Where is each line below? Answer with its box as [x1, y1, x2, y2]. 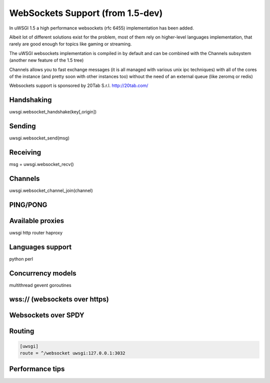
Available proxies [9, 216, 64, 225]
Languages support [9, 242, 72, 251]
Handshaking [9, 95, 52, 104]
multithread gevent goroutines [9, 282, 72, 288]
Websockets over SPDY [9, 311, 84, 319]
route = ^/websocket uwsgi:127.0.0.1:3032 [19, 350, 125, 356]
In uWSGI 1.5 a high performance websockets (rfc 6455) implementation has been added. [9, 25, 194, 31]
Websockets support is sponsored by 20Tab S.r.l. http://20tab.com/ [9, 82, 148, 88]
